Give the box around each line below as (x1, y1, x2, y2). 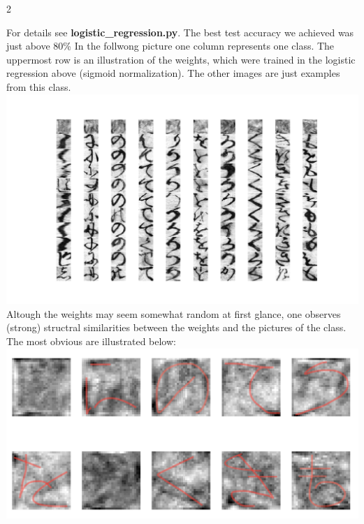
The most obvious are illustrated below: (6, 334, 176, 349)
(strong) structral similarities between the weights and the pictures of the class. (6, 320, 347, 335)
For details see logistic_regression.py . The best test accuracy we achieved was (6, 24, 354, 39)
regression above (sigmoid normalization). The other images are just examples (6, 66, 340, 80)
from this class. (6, 79, 71, 94)
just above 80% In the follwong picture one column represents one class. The (6, 38, 335, 53)
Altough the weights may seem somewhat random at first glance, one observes (6, 306, 341, 321)
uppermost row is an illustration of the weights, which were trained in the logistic (6, 52, 356, 66)
